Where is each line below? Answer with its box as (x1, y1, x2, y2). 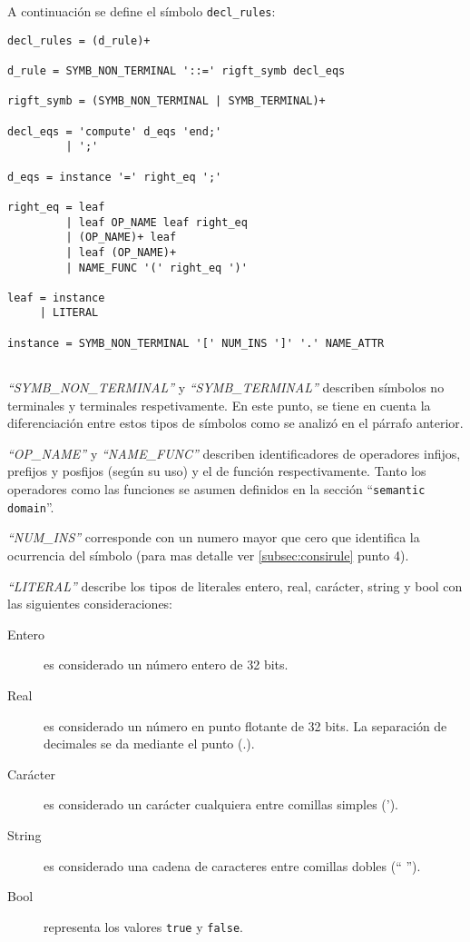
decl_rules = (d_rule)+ (7, 34, 151, 47)
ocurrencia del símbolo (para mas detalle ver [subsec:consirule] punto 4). (7, 545, 409, 564)
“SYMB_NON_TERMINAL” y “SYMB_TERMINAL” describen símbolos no (7, 378, 445, 397)
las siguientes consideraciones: (7, 594, 173, 613)
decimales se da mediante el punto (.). (44, 734, 255, 753)
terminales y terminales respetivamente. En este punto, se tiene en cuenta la (7, 395, 431, 414)
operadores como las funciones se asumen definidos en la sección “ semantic (7, 480, 426, 499)
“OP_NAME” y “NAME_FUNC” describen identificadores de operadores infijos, (7, 443, 461, 462)
